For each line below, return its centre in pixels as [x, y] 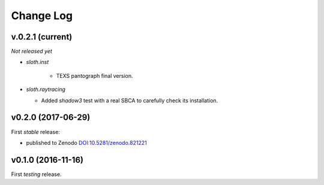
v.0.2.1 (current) [42, 37]
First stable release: [35, 132]
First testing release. [36, 174]
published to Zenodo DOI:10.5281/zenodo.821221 [86, 142]
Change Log [42, 16]
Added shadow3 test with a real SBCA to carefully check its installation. [130, 100]
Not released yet [31, 51]
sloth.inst [37, 62]
